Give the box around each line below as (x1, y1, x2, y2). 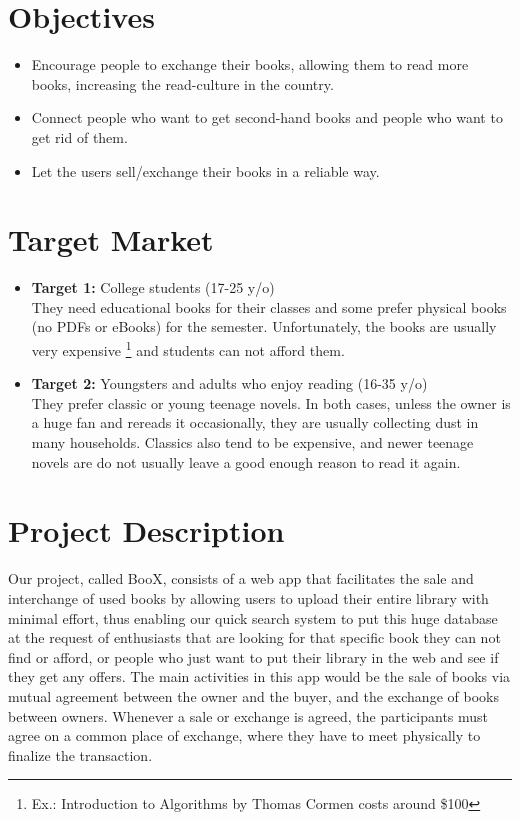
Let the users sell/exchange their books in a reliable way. (31, 160, 380, 181)
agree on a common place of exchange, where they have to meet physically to (8, 725, 481, 746)
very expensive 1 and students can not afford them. (31, 337, 345, 360)
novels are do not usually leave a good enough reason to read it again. (31, 451, 461, 472)
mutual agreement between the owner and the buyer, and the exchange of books (8, 685, 499, 706)
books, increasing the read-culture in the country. (31, 73, 334, 94)
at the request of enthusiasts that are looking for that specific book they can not (8, 627, 501, 648)
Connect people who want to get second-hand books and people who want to (31, 107, 503, 128)
